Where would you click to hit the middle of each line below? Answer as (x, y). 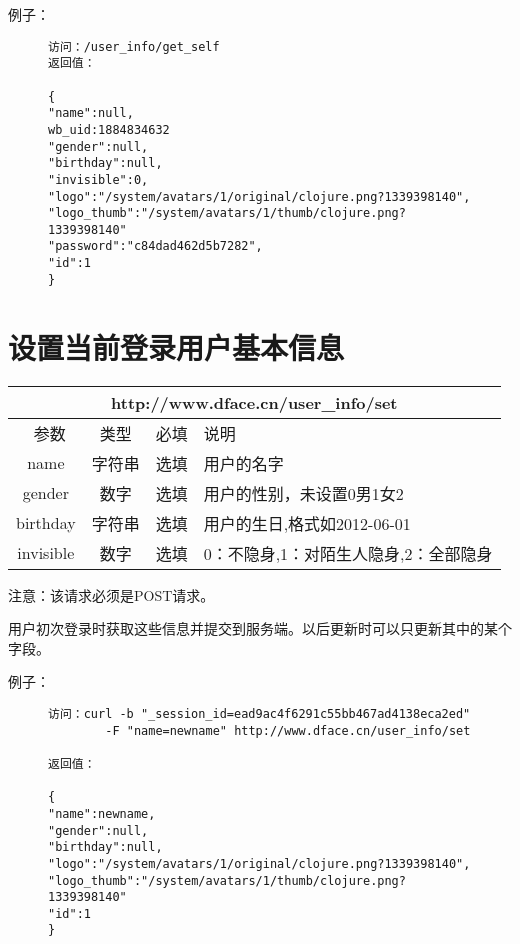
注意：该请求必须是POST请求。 (111, 594)
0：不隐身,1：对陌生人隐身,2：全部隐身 (348, 553)
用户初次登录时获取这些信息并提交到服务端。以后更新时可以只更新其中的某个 (260, 628)
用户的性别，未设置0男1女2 (303, 493)
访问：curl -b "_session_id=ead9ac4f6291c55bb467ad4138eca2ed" (259, 713)
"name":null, (91, 113)
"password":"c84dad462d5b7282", (155, 246)
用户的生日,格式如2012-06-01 (307, 523)
